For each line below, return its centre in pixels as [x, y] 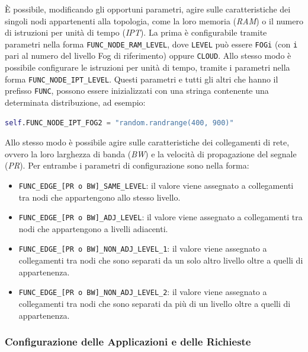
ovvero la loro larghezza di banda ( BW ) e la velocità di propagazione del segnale [151, 153]
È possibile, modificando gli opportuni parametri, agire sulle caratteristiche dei [148, 9]
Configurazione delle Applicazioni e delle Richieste [128, 342]
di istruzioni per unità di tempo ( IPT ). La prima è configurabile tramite [136, 32]
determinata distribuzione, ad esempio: [75, 102]
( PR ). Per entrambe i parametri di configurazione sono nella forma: [127, 165]
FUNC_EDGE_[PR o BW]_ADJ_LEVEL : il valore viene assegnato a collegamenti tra [161, 217]
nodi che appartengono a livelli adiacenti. [93, 228]
